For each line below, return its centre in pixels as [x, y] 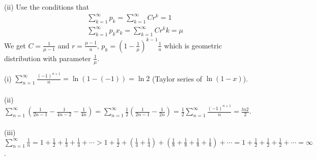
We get [15, 45]
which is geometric [193, 45]
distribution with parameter [48, 58]
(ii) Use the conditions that [47, 7]
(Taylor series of [177, 78]
